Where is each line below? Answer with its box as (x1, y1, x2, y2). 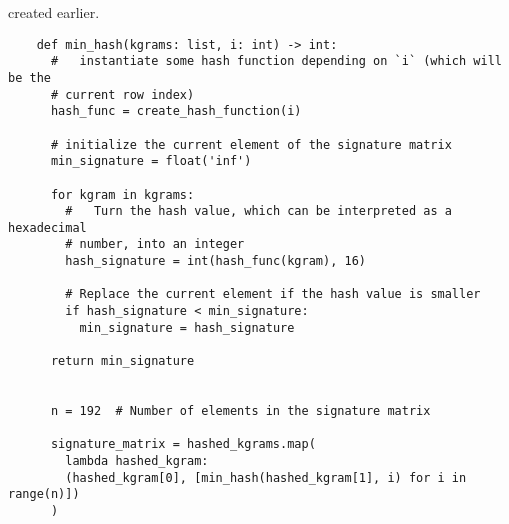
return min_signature (50, 354, 195, 369)
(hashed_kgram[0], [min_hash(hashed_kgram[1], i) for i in (65, 470, 467, 485)
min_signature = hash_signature (79, 320, 295, 335)
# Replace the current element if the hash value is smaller (65, 287, 481, 302)
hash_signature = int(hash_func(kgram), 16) (65, 254, 366, 269)
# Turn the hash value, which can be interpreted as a (65, 204, 452, 219)
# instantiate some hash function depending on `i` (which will (50, 54, 502, 69)
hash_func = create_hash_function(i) (50, 104, 302, 119)
